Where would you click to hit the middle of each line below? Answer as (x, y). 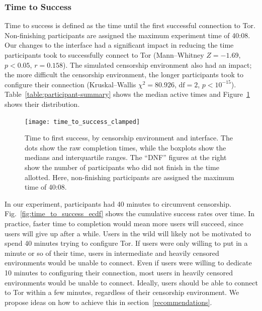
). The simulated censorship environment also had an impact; (157, 64)
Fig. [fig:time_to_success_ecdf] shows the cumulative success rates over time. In (130, 213)
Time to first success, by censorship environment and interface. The (129, 138)
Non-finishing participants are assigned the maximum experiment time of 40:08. (127, 35)
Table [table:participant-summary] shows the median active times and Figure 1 (127, 94)
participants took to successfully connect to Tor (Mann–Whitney (104, 55)
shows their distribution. (42, 104)
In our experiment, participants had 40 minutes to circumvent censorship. (118, 203)
